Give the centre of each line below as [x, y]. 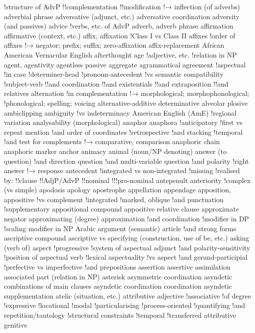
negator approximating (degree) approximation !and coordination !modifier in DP [127, 219]
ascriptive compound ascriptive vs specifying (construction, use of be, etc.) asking [127, 238]
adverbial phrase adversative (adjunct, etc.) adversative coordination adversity [122, 16]
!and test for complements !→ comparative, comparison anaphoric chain [112, 141]
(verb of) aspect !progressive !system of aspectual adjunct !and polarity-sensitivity [127, 247]
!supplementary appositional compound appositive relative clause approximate [122, 209]
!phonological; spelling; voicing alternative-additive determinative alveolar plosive [126, 103]
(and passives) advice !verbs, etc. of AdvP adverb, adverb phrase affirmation [119, 26]
